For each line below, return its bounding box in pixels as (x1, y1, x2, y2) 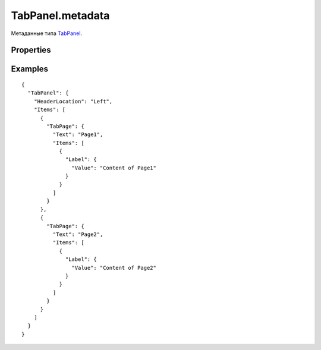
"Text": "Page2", (52, 231, 103, 238)
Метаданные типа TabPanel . (11, 30, 83, 37)
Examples (11, 64, 49, 74)
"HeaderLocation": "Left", (33, 98, 113, 105)
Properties (11, 45, 51, 55)
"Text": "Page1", (52, 131, 103, 138)
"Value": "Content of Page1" (71, 164, 157, 171)
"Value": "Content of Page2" (71, 264, 157, 271)
